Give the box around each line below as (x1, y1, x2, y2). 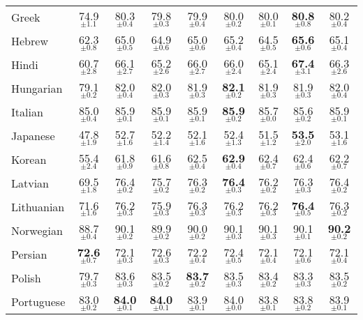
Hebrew (11, 33, 48, 49)
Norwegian (11, 222, 63, 238)
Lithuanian (11, 198, 65, 215)
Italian (11, 104, 43, 121)
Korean (11, 151, 47, 168)
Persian (11, 245, 47, 262)
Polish (11, 269, 41, 286)
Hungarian (11, 80, 63, 97)
